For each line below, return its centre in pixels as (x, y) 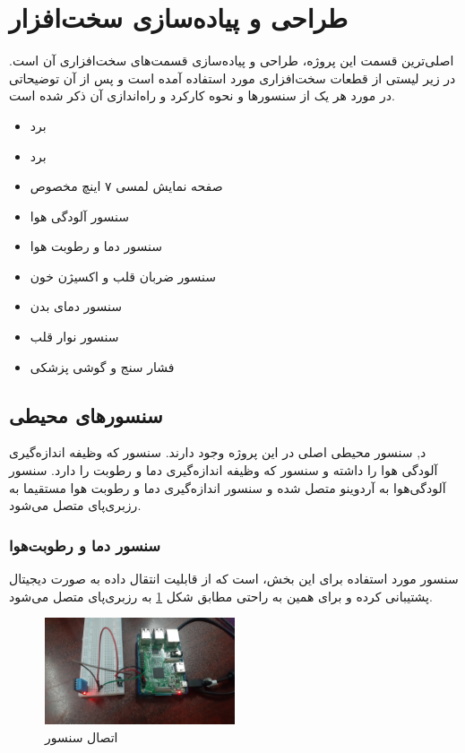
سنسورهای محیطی (86, 415)
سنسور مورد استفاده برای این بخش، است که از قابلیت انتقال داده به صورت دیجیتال (234, 579)
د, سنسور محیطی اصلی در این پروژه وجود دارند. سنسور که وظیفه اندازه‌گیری (218, 452)
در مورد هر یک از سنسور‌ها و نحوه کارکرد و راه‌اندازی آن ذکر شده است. (202, 95)
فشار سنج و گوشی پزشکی (102, 366)
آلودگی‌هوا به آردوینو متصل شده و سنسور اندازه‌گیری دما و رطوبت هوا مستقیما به (228, 487)
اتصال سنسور (82, 737)
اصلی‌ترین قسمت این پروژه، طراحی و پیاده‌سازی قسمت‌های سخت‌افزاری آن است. (232, 61)
